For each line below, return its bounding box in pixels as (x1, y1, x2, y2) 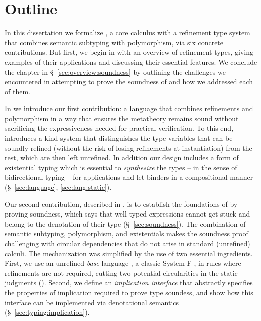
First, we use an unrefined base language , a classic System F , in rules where (5, 258, 241, 268)
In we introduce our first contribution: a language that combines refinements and (5, 103, 253, 114)
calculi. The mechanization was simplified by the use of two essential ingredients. (5, 248, 253, 258)
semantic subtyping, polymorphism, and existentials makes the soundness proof (5, 228, 248, 239)
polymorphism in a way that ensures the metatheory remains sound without (5, 113, 239, 123)
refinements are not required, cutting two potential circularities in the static (5, 267, 238, 278)
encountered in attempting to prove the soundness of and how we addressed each (5, 76, 253, 87)
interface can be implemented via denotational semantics (5, 297, 179, 307)
